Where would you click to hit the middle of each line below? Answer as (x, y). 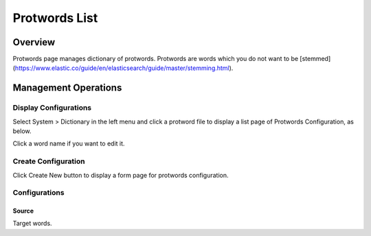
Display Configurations (52, 108)
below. (22, 131)
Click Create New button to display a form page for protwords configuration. (121, 175)
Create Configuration (49, 161)
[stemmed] (315, 59)
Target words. (32, 224)
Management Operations (67, 88)
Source (23, 211)
